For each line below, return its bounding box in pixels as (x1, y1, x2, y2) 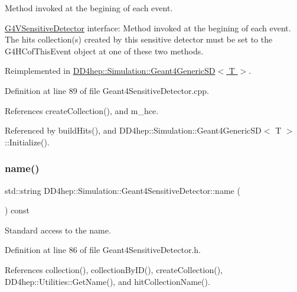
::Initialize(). (5, 135, 50, 148)
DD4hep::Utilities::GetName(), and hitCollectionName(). (5, 275, 210, 287)
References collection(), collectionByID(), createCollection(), (5, 263, 223, 275)
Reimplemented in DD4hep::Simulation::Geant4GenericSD (5, 64, 216, 77)
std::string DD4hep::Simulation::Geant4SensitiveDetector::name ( (5, 184, 240, 196)
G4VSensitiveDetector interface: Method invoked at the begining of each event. (5, 21, 291, 34)
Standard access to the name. (5, 223, 111, 236)
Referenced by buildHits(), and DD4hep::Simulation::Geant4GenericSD (5, 124, 262, 137)
